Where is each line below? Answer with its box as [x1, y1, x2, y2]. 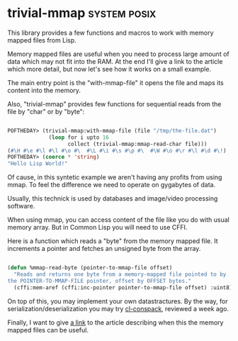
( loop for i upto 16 [48, 133, 110, 141]
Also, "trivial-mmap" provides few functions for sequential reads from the [7, 99, 222, 108]
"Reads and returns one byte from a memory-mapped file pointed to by [13, 271, 227, 278]
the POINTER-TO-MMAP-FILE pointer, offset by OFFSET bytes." [7, 277, 192, 284]
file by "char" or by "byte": [7, 107, 85, 116]
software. [7, 202, 35, 211]
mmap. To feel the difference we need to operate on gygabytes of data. [7, 181, 216, 189]
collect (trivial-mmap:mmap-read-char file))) [67, 140, 208, 147]
